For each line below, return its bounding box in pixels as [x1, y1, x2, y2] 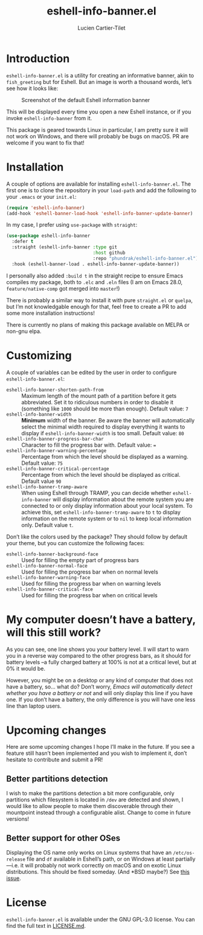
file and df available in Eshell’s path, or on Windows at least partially [27, 855, 196, 862]
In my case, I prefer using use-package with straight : [6, 221, 138, 228]
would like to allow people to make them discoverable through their [6, 803, 173, 810]
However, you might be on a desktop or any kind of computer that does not [6, 676, 193, 684]
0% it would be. [6, 665, 45, 672]
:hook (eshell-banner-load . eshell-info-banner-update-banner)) [11, 261, 180, 267]
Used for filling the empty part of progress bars [21, 556, 139, 563]
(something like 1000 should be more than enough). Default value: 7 [21, 405, 189, 412]
